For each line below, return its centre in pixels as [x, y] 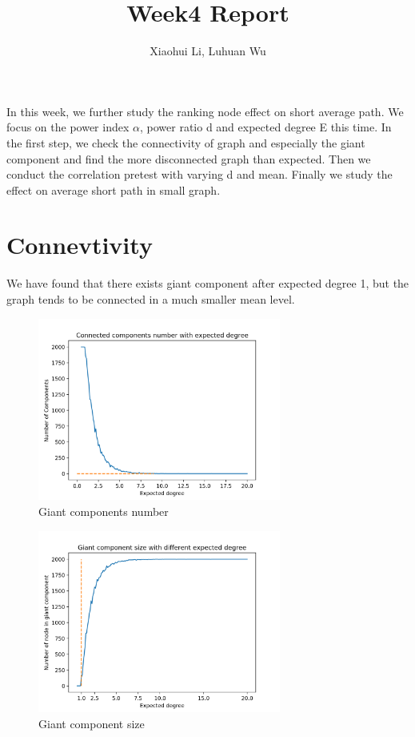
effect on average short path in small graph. [114, 189]
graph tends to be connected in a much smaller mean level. [151, 299]
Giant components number [104, 511]
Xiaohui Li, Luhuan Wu [208, 51]
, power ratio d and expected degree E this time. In [265, 127]
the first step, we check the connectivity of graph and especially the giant [186, 142]
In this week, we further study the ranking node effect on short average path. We [205, 111]
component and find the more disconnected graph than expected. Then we [189, 158]
